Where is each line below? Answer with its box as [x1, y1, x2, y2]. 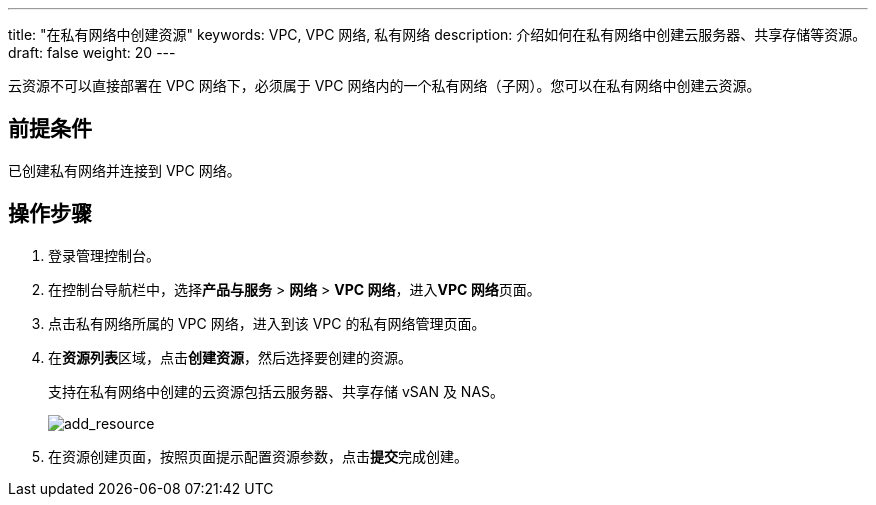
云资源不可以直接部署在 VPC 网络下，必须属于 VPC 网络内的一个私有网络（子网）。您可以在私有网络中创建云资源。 [8, 77, 761, 94]
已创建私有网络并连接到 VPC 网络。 [8, 161, 241, 179]
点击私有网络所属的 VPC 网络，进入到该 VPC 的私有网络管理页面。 [48, 314, 486, 332]
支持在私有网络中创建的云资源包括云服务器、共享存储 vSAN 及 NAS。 [48, 382, 505, 400]
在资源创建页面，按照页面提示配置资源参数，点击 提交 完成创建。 [48, 447, 468, 465]
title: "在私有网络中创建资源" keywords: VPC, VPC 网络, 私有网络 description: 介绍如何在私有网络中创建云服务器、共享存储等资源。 [8, 26, 867, 43]
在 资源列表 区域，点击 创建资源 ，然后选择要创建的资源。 [48, 348, 412, 366]
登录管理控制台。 [48, 246, 160, 264]
